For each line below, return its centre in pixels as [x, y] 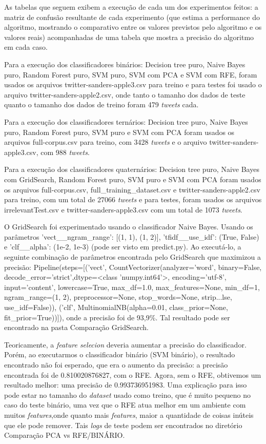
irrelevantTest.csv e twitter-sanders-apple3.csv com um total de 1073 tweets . [123, 209]
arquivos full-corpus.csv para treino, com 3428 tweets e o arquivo [106, 142]
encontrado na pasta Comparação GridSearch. [76, 327]
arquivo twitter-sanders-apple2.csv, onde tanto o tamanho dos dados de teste [125, 94]
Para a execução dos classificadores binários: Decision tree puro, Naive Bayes [125, 64]
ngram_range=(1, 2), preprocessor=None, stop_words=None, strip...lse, [118, 297]
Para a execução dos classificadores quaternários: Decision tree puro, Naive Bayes [132, 169]
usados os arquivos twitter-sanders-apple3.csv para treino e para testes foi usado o [133, 84]
